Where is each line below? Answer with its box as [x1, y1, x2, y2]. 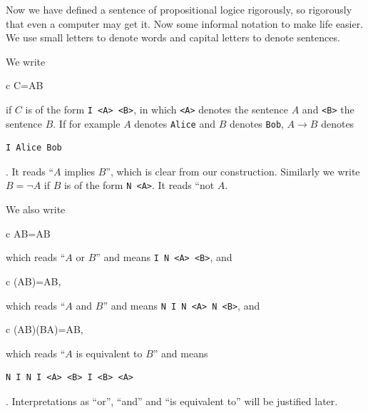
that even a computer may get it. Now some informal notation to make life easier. [6, 16, 364, 31]
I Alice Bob [6, 143, 62, 153]
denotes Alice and [134, 116, 215, 131]
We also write [6, 202, 66, 217]
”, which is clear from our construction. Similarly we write [106, 163, 360, 178]
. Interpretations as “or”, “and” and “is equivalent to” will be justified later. [6, 394, 338, 408]
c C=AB [6, 78, 44, 93]
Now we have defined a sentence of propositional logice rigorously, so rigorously [6, 2, 352, 16]
